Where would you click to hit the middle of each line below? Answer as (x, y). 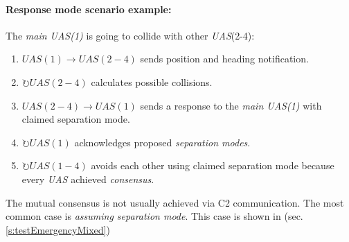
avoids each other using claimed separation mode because (213, 165)
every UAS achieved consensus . (88, 179)
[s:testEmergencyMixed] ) (58, 229)
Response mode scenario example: (89, 9)
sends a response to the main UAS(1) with (231, 105)
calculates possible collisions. (152, 81)
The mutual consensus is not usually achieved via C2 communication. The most (175, 202)
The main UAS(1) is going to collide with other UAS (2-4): (130, 35)
